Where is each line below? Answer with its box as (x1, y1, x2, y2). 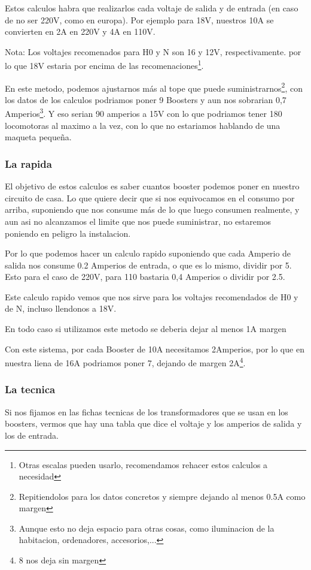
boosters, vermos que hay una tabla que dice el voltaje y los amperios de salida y (5, 417, 302, 430)
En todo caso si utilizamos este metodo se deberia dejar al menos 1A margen (5, 322, 286, 335)
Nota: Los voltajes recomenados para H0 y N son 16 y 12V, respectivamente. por (5, 45, 301, 58)
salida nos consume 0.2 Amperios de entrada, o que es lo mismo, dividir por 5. (5, 258, 292, 271)
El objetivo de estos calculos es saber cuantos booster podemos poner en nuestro (5, 180, 300, 192)
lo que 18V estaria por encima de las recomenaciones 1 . (5, 58, 204, 72)
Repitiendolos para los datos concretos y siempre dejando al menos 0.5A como (19, 490, 306, 502)
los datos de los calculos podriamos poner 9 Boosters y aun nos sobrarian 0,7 (5, 93, 286, 105)
